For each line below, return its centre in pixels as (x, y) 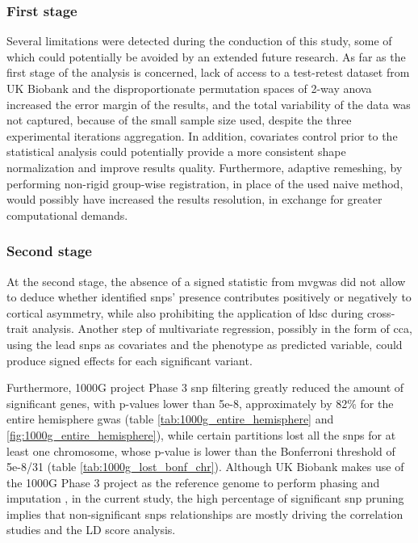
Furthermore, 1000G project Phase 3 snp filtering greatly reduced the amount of (205, 387)
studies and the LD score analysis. (91, 530)
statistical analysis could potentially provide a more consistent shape (176, 152)
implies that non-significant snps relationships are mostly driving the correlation (205, 514)
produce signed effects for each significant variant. (130, 360)
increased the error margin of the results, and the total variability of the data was (209, 104)
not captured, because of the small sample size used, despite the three (179, 120)
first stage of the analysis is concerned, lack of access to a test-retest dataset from (208, 72)
